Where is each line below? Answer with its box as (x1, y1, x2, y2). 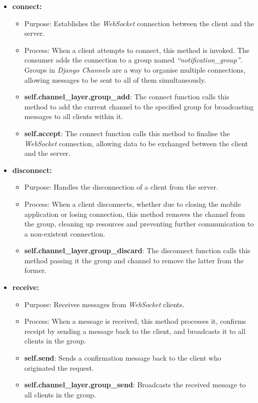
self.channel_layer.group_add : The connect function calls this (24, 91, 229, 102)
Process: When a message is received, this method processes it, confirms (24, 316, 246, 326)
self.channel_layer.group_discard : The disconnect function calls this (24, 245, 250, 256)
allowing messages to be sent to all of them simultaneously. (24, 74, 206, 85)
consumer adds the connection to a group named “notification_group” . (24, 54, 242, 65)
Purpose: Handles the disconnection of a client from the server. (24, 182, 218, 192)
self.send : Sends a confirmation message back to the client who (24, 353, 221, 363)
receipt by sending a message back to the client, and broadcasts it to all (24, 325, 246, 336)
